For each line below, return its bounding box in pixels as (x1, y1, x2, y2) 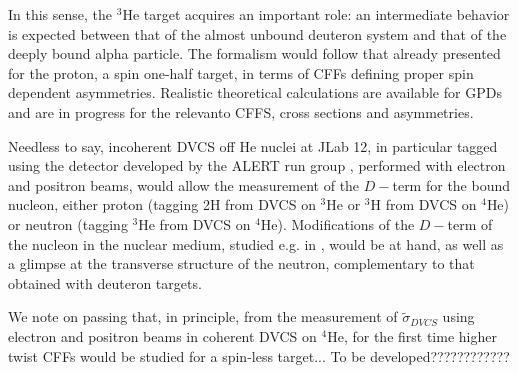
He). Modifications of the (260, 213, 415, 234)
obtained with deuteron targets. (8, 272, 202, 293)
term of (447, 213, 493, 234)
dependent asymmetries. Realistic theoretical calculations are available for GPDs (8, 82, 502, 103)
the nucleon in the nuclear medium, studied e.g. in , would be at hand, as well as (8, 233, 504, 254)
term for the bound (392, 174, 511, 195)
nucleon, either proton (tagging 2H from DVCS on (8, 194, 316, 215)
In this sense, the (8, 4, 113, 24)
